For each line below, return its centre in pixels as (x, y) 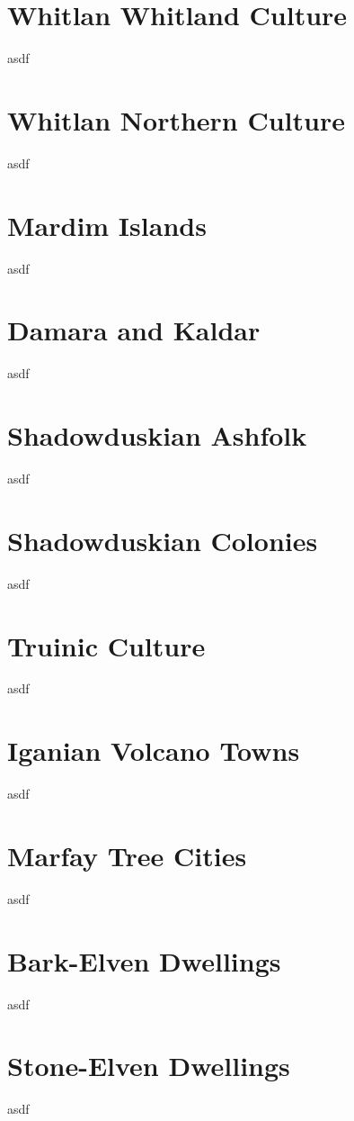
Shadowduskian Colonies (163, 540)
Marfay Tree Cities (127, 855)
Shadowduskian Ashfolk (157, 435)
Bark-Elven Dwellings (144, 960)
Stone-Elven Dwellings (149, 1066)
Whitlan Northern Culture (176, 119)
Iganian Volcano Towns (154, 750)
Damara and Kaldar (134, 330)
